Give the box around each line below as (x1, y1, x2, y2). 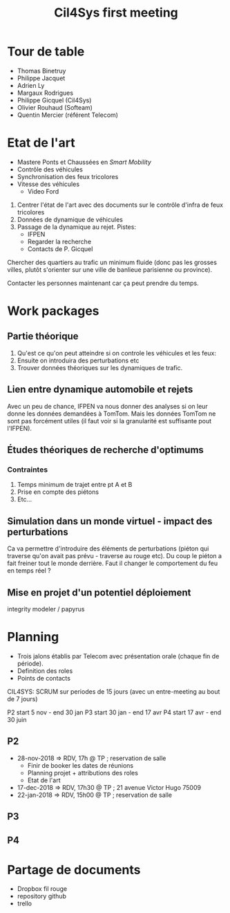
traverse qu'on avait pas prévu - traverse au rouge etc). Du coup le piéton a (7, 552, 222, 560)
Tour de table (7, 44, 85, 59)
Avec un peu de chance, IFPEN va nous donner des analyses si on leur (7, 402, 209, 410)
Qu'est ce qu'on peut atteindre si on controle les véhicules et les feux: (17, 349, 216, 357)
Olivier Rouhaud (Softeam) (17, 103, 93, 111)
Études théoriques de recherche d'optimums (7, 444, 204, 456)
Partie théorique (7, 331, 79, 342)
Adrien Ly (17, 81, 45, 89)
